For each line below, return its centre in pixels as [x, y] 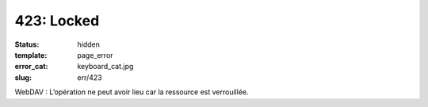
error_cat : [31, 67]
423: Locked [57, 21]
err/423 [90, 77]
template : [31, 55]
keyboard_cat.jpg [105, 67]
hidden [89, 44]
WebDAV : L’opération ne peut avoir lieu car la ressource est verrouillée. [132, 92]
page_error [96, 55]
